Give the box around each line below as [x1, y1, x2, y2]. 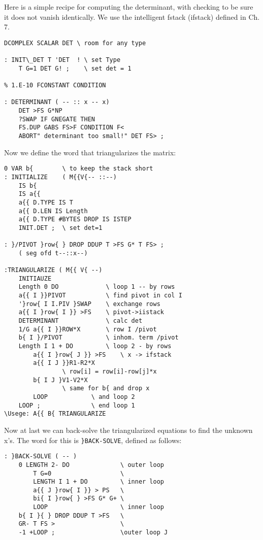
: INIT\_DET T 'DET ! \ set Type [4, 56, 121, 64]
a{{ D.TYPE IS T [18, 198, 74, 206]
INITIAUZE [18, 275, 52, 282]
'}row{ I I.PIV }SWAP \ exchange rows [18, 300, 160, 308]
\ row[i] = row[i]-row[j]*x [62, 368, 157, 375]
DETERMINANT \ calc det [18, 317, 143, 325]
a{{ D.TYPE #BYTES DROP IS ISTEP [18, 216, 131, 223]
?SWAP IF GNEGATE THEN [18, 115, 95, 123]
